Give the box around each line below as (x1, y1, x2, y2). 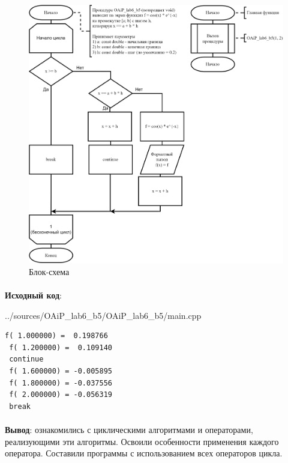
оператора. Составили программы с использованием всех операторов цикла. (5, 447, 283, 459)
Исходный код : (5, 289, 62, 301)
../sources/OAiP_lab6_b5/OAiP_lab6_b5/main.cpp (5, 309, 202, 321)
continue (9, 355, 44, 364)
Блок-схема (29, 265, 70, 277)
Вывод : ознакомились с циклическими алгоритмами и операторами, (5, 423, 253, 436)
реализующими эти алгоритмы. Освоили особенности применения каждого (5, 435, 279, 447)
